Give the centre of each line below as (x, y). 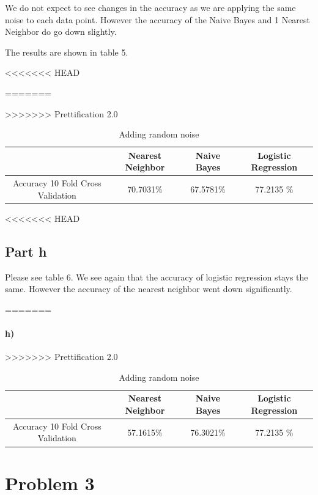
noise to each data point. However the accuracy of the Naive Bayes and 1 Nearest (158, 19)
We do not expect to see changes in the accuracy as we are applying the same (150, 7)
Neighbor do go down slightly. (61, 31)
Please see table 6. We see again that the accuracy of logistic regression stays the (157, 277)
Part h (26, 251)
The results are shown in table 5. (67, 52)
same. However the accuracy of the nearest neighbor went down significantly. (149, 289)
